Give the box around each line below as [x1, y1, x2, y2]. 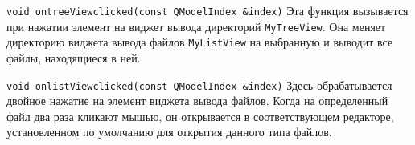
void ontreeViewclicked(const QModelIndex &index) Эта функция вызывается [6, 2, 409, 18]
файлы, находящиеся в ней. [6, 49, 141, 66]
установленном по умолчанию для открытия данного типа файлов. [6, 123, 332, 140]
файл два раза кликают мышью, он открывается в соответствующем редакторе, [6, 107, 394, 124]
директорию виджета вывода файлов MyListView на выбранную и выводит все [6, 34, 393, 50]
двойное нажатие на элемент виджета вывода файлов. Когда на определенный [6, 92, 388, 109]
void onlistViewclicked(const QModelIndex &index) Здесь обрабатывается [6, 76, 392, 93]
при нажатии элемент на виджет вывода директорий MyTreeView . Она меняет [6, 18, 386, 34]
